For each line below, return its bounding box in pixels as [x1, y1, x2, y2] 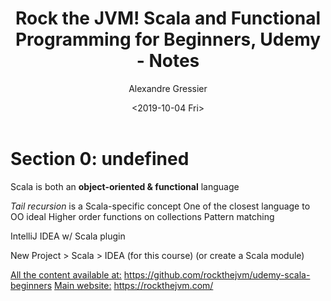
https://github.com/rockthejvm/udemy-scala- [123, 268, 311, 281]
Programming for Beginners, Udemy [14, 28, 322, 51]
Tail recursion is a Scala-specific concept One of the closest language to [10, 200, 311, 212]
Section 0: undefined [10, 147, 190, 170]
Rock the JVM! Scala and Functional [15, 7, 321, 30]
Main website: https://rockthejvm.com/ [54, 279, 214, 291]
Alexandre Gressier [128, 82, 208, 94]
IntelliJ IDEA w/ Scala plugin [10, 230, 126, 242]
